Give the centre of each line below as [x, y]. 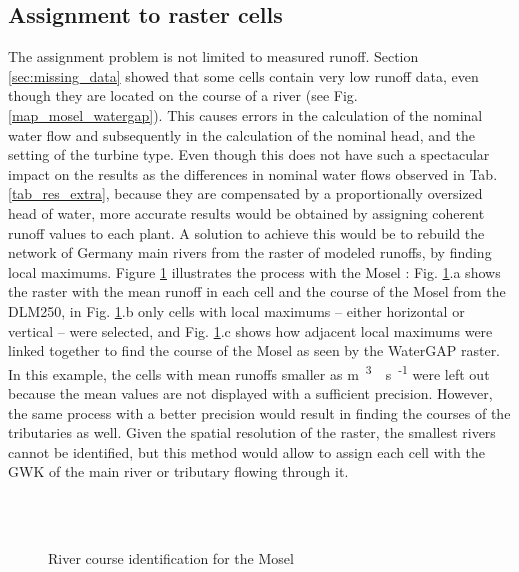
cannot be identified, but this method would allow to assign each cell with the [247, 451]
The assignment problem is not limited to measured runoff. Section [213, 56]
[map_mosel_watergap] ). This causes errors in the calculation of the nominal [245, 114]
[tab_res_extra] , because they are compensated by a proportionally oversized [245, 193]
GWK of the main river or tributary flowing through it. [178, 471]
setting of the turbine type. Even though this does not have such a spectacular [249, 154]
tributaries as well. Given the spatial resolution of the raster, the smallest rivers [252, 432]
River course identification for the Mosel [171, 558]
